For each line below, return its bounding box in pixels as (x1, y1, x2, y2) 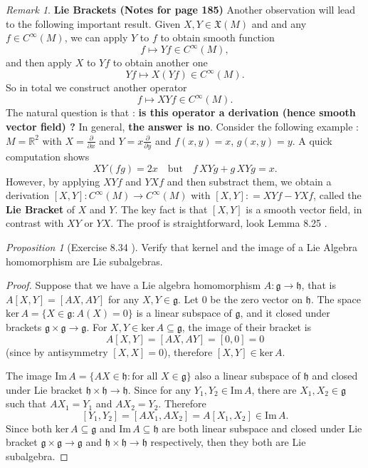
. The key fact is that (115, 201, 208, 216)
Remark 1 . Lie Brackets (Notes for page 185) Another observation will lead (6, 2, 356, 16)
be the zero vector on (210, 291, 303, 306)
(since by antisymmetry (6, 344, 108, 359)
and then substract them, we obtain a (167, 173, 332, 188)
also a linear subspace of (194, 368, 300, 383)
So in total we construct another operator (6, 80, 187, 95)
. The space (310, 291, 361, 306)
